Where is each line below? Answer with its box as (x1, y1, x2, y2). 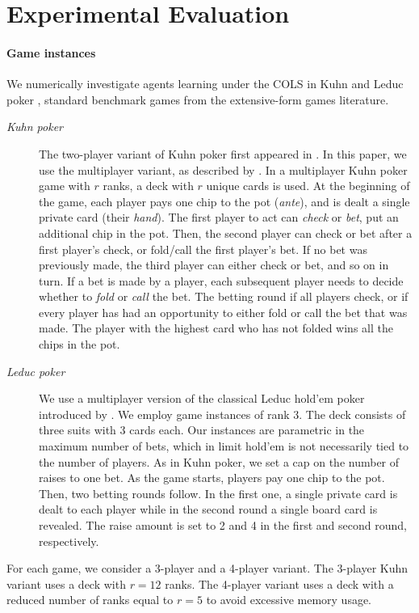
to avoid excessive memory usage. (206, 591, 372, 608)
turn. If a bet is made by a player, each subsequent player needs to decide (39, 272, 404, 289)
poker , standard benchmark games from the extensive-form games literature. (6, 91, 389, 108)
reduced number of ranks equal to (6, 591, 174, 608)
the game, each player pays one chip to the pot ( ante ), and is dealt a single (39, 192, 410, 209)
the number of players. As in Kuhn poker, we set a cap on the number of (39, 453, 400, 470)
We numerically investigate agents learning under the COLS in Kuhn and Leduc (6, 75, 404, 92)
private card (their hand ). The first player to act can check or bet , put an (39, 209, 399, 226)
